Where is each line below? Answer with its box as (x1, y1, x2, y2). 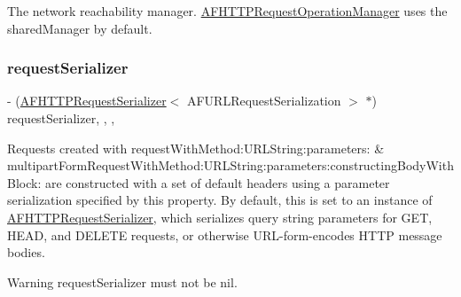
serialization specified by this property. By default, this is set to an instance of (7, 191, 433, 209)
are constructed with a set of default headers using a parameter (44, 173, 390, 191)
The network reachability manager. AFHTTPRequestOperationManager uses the (7, 2, 448, 20)
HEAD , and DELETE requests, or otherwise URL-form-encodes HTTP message (7, 225, 442, 244)
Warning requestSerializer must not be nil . (7, 272, 238, 291)
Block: (7, 173, 42, 191)
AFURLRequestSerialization (186, 91, 341, 110)
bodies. (7, 243, 45, 262)
